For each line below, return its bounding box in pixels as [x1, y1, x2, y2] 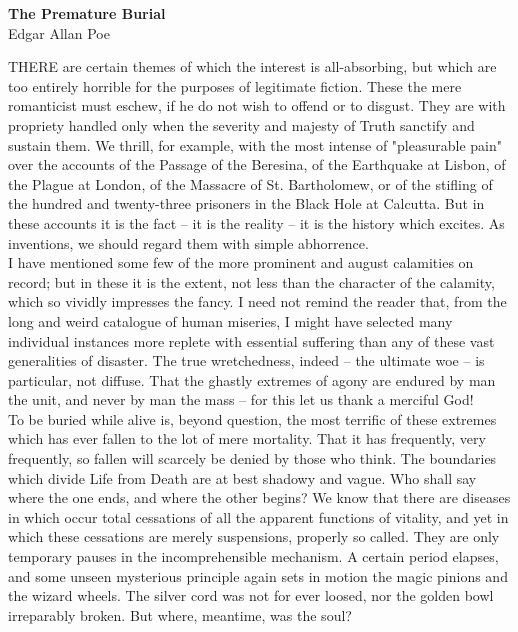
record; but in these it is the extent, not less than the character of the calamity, [8, 271, 495, 292]
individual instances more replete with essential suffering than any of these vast [8, 330, 495, 351]
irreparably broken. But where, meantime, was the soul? [8, 604, 352, 625]
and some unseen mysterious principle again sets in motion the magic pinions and [8, 565, 508, 586]
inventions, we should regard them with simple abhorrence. [8, 232, 369, 253]
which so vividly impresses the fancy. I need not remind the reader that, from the [8, 291, 507, 312]
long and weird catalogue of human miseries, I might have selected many [8, 310, 453, 331]
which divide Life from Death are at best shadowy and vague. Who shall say [8, 467, 477, 488]
